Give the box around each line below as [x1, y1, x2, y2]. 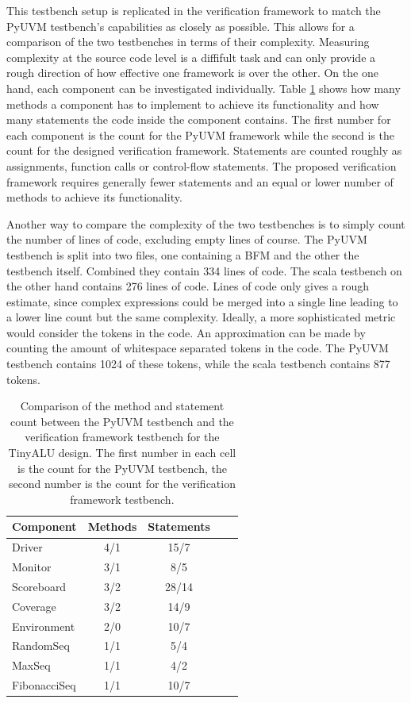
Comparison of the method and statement [20, 398, 225, 414]
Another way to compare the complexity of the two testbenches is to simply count [6, 215, 405, 232]
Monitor [12, 559, 52, 575]
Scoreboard [12, 578, 67, 594]
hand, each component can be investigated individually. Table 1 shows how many [6, 79, 401, 96]
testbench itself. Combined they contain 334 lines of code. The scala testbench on [6, 262, 402, 279]
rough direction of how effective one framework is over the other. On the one [6, 64, 378, 81]
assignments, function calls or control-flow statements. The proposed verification [6, 157, 397, 174]
